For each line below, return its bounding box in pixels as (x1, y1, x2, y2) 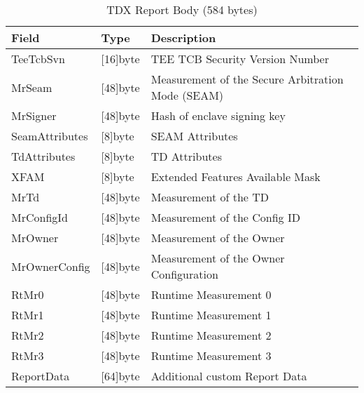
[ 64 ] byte (101, 368, 140, 384)
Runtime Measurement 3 (150, 347, 272, 364)
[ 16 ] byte (101, 51, 140, 67)
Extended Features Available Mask (150, 168, 321, 185)
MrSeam (11, 79, 52, 95)
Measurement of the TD (150, 189, 269, 205)
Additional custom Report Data (150, 368, 307, 384)
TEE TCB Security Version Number (150, 51, 329, 67)
